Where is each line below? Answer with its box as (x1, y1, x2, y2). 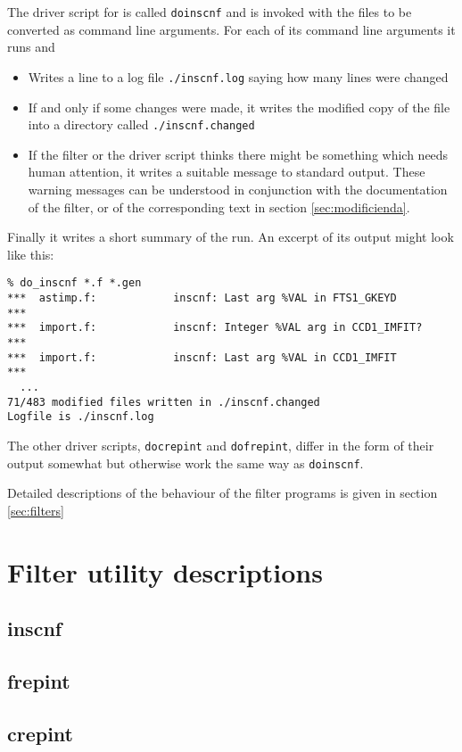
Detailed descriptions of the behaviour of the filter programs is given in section (7, 483, 438, 502)
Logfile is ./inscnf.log (7, 410, 154, 424)
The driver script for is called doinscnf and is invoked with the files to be (7, 3, 412, 21)
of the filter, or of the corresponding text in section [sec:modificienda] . (28, 197, 410, 216)
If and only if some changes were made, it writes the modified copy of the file (28, 97, 450, 116)
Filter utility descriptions (7, 553, 323, 590)
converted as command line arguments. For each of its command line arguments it (7, 20, 456, 38)
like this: (7, 244, 54, 263)
